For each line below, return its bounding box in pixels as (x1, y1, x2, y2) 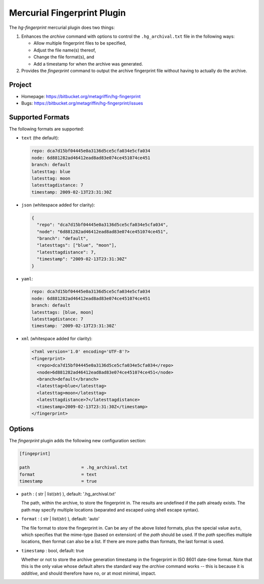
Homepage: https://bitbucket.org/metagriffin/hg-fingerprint (21, 93, 141, 99)
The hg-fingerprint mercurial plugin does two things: (9, 25, 115, 30)
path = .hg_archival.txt (19, 465, 128, 470)
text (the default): (21, 135, 59, 141)
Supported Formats (9, 113, 70, 121)
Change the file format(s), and (33, 54, 94, 60)
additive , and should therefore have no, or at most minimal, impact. (21, 570, 156, 576)
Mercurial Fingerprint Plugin (9, 7, 126, 18)
